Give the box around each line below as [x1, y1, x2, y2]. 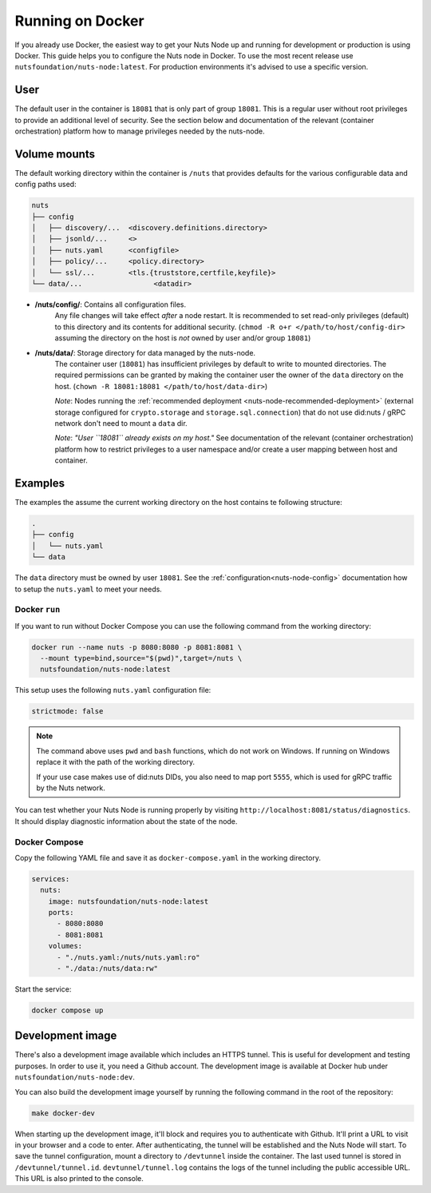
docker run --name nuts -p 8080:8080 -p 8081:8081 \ [31, 642, 243, 651]
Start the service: [14, 984, 72, 994]
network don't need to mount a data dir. [54, 418, 188, 427]
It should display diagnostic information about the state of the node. [14, 816, 238, 826]
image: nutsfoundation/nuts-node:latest [48, 897, 209, 906]
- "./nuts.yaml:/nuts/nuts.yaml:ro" [57, 952, 200, 962]
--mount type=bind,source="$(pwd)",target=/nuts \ [40, 654, 243, 663]
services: [31, 874, 70, 883]
